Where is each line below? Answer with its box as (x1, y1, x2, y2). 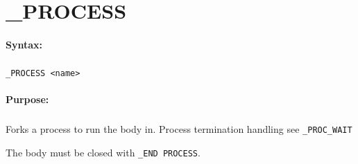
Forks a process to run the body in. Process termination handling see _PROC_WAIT (6, 122, 352, 136)
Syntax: (6, 37, 42, 51)
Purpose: (6, 92, 49, 107)
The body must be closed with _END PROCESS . (6, 145, 201, 159)
